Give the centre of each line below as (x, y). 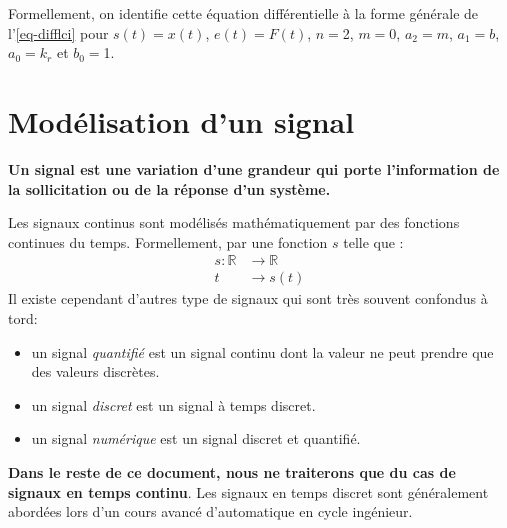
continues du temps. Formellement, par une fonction (168, 241)
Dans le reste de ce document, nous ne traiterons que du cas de (232, 471)
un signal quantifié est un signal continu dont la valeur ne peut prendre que (262, 351)
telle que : (373, 241)
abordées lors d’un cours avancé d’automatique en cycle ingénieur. (210, 511)
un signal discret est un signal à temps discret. (173, 404)
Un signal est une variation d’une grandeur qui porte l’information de (254, 168)
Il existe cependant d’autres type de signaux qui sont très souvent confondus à (248, 298)
